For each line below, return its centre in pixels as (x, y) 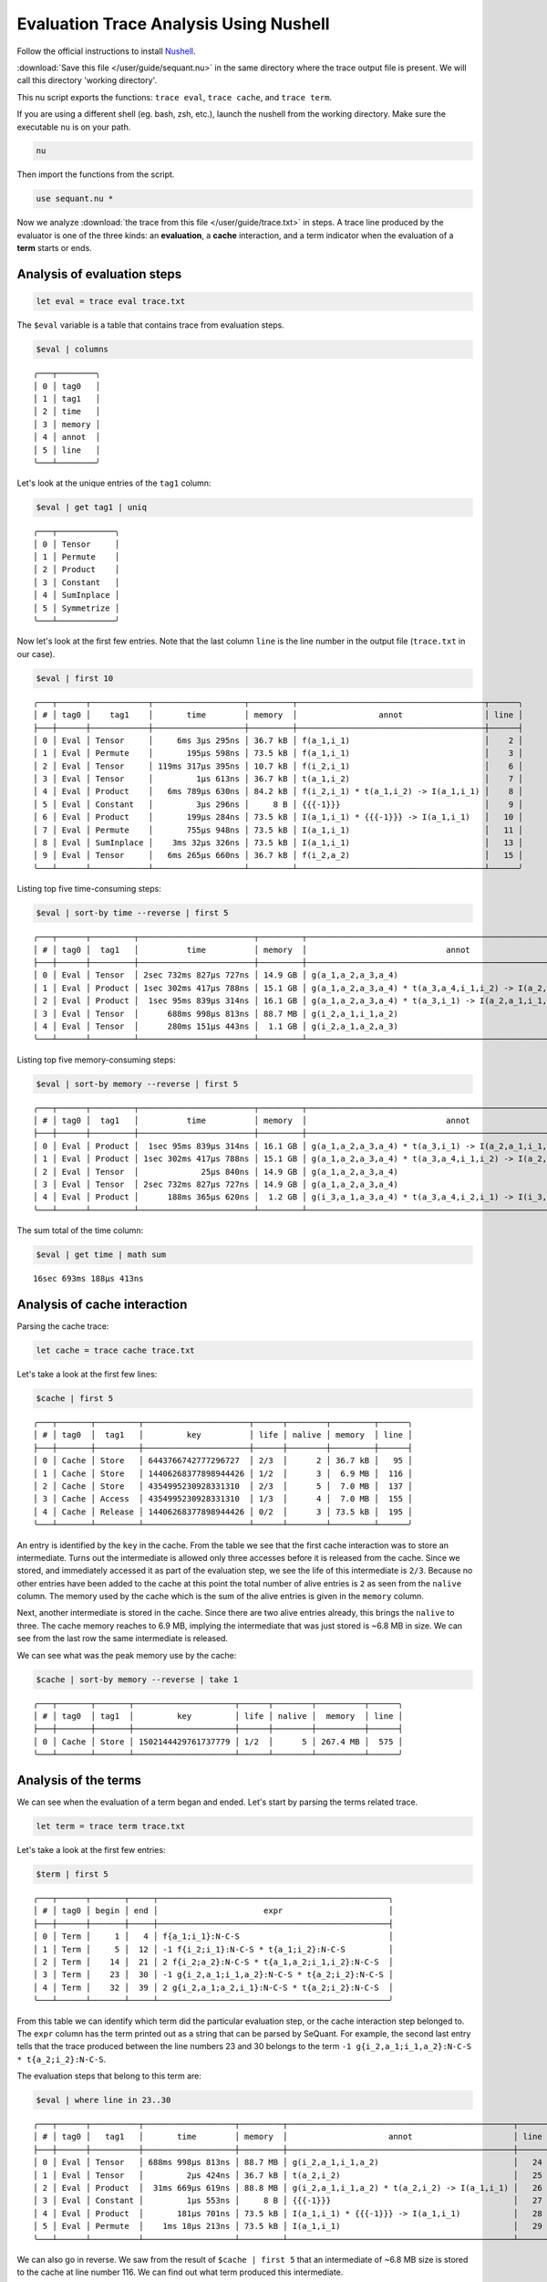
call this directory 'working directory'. (87, 80)
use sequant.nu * (75, 199)
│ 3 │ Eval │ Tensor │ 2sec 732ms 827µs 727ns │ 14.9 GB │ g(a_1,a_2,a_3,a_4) (216, 1185)
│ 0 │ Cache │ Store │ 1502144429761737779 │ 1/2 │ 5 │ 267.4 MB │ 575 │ (218, 1742)
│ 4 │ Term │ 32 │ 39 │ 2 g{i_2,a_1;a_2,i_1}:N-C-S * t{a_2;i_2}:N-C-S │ (213, 1987)
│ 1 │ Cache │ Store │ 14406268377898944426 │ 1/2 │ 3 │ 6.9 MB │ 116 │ (223, 1473)
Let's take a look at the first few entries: (91, 1850)
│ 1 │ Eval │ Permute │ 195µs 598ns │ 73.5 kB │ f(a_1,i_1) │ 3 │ (278, 754)
